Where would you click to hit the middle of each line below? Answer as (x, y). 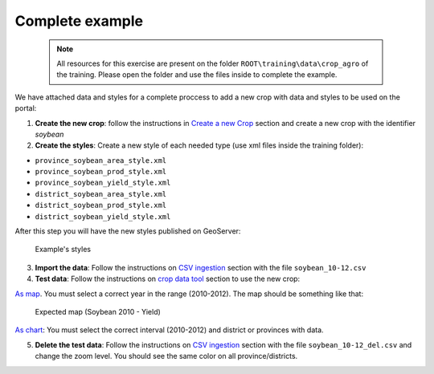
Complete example (79, 21)
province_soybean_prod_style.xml (101, 172)
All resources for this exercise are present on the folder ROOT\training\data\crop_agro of (213, 63)
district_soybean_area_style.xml (101, 194)
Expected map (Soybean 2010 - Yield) (98, 311)
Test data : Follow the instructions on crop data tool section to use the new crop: (168, 279)
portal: (26, 108)
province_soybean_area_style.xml (101, 160)
